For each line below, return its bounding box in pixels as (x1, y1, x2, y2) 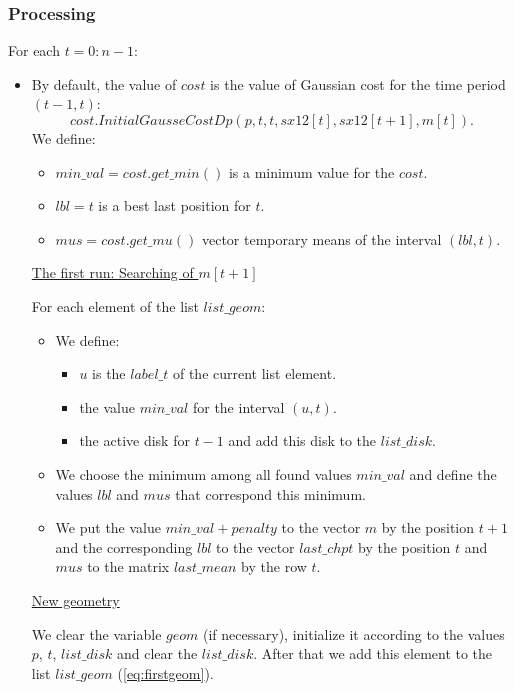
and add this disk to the (228, 430, 377, 451)
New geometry (31, 589, 120, 610)
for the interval (192, 396, 285, 417)
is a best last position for (98, 195, 251, 216)
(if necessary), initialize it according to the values (203, 623, 505, 644)
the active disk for (79, 430, 190, 451)
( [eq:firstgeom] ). (117, 662, 214, 683)
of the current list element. (172, 363, 337, 384)
